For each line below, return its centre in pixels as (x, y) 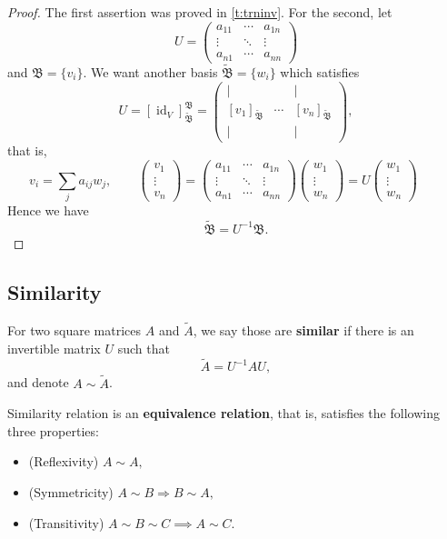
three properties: (53, 430)
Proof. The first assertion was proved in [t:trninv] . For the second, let (200, 12)
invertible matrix (54, 348)
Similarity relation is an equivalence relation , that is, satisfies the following (223, 413)
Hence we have (48, 210)
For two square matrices (74, 329)
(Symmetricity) (71, 491)
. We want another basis (150, 71)
